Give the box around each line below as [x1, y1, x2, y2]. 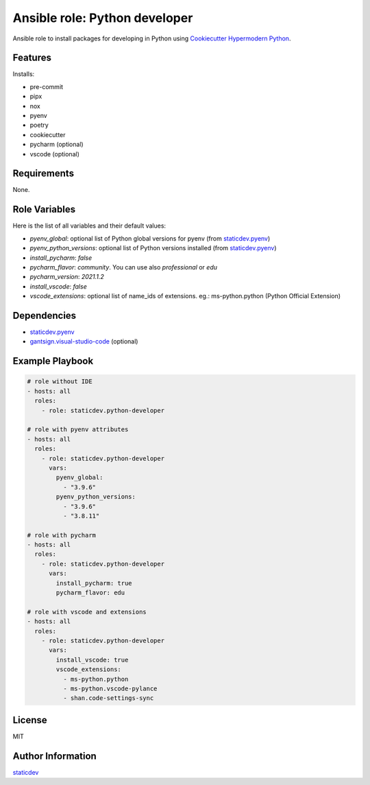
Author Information [12, 750, 97, 762]
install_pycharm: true [56, 579, 133, 587]
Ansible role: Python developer [12, 10, 193, 25]
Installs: [12, 70, 35, 78]
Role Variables [12, 204, 75, 215]
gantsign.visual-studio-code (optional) [29, 337, 138, 346]
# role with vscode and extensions [27, 607, 147, 616]
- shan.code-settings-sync [62, 695, 154, 702]
